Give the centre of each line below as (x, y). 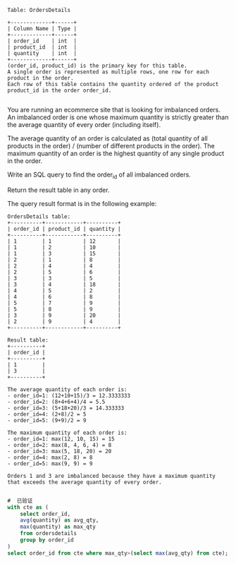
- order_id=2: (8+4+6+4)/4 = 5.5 (56, 402)
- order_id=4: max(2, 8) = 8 (50, 457)
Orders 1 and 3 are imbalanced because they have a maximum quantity (112, 476)
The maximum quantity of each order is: (68, 433)
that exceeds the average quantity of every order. (85, 482)
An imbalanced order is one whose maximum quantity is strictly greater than (118, 117)
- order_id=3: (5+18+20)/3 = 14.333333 (66, 408)
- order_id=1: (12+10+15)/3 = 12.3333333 (69, 395)
